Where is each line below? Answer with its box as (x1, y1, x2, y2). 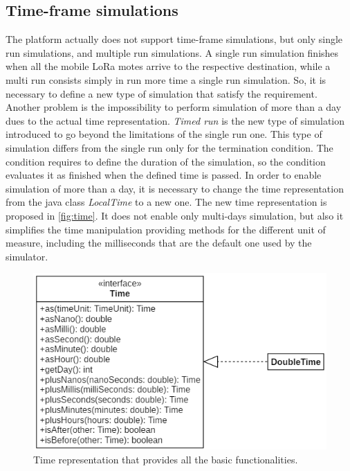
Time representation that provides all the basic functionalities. (33, 452, 298, 467)
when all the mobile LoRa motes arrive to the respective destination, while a (6, 59, 331, 73)
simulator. (6, 249, 48, 263)
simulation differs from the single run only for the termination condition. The (6, 140, 333, 154)
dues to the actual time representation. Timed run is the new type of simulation (6, 113, 345, 127)
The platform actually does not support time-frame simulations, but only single (6, 32, 343, 46)
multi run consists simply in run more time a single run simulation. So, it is (6, 72, 326, 87)
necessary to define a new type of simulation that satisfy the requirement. (6, 86, 317, 100)
